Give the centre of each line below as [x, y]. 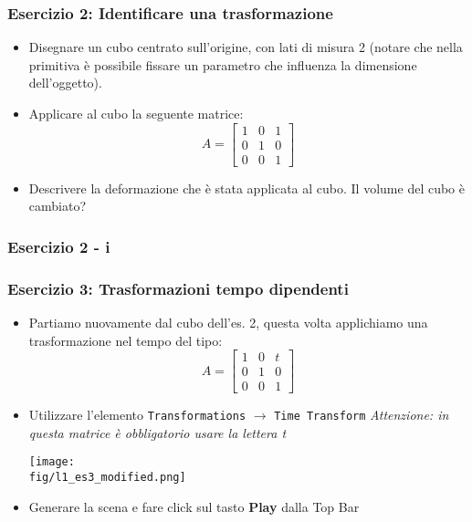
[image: [52, 462]
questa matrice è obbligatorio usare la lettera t [157, 432]
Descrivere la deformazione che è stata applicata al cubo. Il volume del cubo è [246, 188]
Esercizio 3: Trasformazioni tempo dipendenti [178, 288]
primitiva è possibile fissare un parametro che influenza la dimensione [223, 64]
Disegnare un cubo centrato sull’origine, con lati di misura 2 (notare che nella [246, 47]
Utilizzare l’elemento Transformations [137, 415]
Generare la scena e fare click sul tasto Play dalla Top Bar [194, 506]
